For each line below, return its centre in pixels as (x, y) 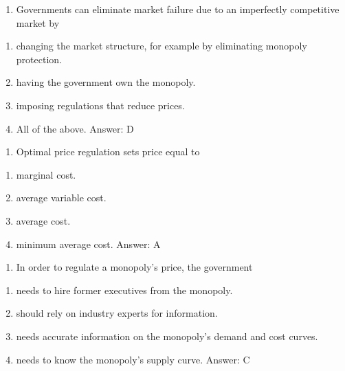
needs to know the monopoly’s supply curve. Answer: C (133, 359)
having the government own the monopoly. (106, 82)
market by (38, 22)
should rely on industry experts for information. (117, 313)
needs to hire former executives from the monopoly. (124, 290)
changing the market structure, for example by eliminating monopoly (162, 46)
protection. (39, 59)
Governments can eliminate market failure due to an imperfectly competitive (178, 9)
